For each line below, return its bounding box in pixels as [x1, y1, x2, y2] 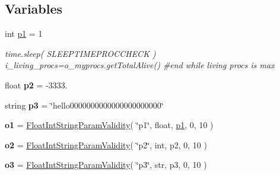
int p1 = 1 [5, 27, 43, 40]
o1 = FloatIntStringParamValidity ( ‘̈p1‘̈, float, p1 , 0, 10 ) [5, 119, 214, 131]
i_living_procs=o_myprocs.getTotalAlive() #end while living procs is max [5, 59, 275, 71]
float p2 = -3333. [5, 78, 68, 91]
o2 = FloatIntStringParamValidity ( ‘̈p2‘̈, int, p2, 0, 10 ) [5, 138, 207, 151]
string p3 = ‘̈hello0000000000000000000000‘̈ [5, 98, 164, 111]
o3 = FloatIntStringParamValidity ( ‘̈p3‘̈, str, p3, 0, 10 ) [5, 158, 207, 171]
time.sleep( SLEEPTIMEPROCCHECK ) [5, 47, 156, 59]
